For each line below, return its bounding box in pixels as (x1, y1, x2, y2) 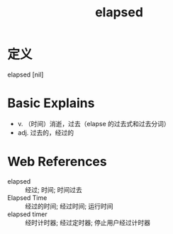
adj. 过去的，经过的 (17, 128, 74, 137)
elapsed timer (7, 210, 48, 218)
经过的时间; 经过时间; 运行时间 (25, 201, 113, 210)
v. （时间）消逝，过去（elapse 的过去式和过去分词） (17, 119, 170, 128)
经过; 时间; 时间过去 (25, 185, 83, 194)
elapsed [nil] (7, 70, 44, 79)
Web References (7, 154, 108, 170)
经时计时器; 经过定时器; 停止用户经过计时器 (25, 218, 151, 227)
